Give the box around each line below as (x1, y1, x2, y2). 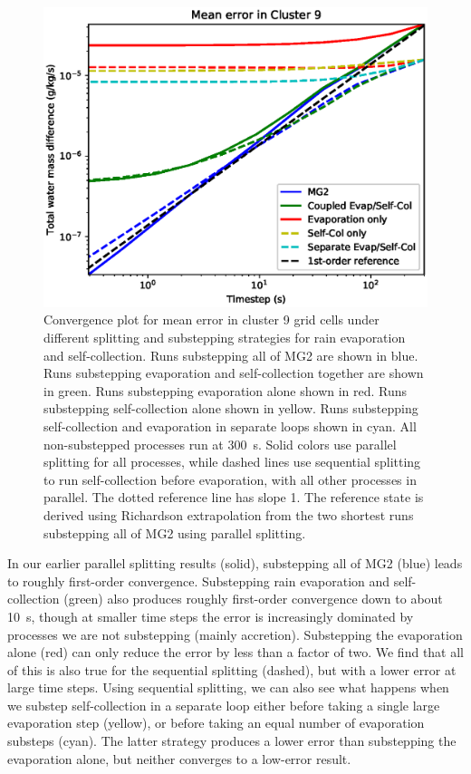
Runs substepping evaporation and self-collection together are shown (43, 363, 424, 382)
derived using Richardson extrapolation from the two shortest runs (43, 505, 414, 524)
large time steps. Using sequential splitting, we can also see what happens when (7, 678, 449, 697)
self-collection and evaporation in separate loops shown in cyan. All (43, 416, 417, 435)
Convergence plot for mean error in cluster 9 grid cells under (43, 310, 380, 329)
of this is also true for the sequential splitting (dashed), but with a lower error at (7, 660, 457, 679)
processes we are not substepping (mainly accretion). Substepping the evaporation (7, 624, 463, 643)
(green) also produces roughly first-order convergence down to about (63, 589, 443, 608)
